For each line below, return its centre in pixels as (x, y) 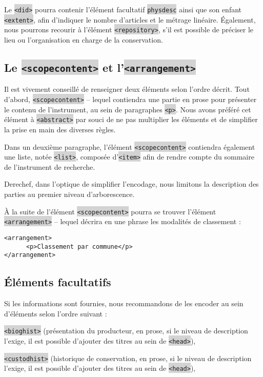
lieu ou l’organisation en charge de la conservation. (84, 39)
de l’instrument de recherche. (50, 166)
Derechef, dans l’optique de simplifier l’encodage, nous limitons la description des (131, 184)
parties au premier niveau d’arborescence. (69, 194)
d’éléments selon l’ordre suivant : (56, 313)
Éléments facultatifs (58, 282)
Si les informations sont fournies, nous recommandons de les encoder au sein (124, 303)
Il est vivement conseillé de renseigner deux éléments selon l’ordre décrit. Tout (127, 89)
